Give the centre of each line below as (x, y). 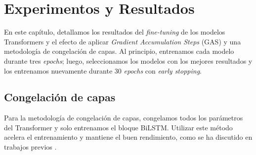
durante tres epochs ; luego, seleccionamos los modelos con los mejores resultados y (128, 60)
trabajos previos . (30, 147)
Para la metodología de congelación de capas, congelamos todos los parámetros (124, 118)
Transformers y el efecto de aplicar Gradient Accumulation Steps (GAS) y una (123, 41)
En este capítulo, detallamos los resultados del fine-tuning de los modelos (115, 32)
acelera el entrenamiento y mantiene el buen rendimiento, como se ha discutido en (128, 137)
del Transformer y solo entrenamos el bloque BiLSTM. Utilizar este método (118, 127)
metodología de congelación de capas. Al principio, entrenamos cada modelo (119, 51)
